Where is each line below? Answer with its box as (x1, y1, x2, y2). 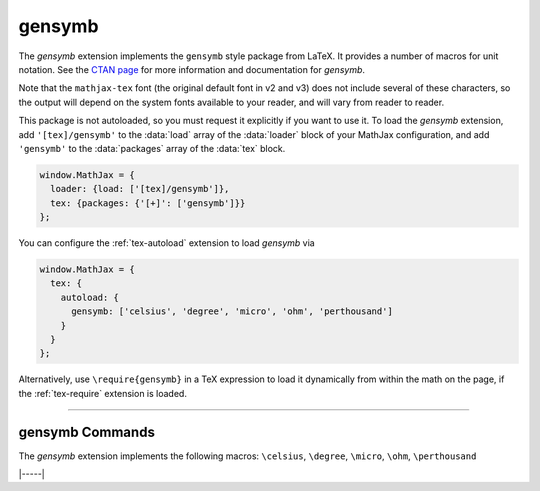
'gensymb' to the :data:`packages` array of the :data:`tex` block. (18, 142, 286, 154)
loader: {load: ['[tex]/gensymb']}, (50, 183, 230, 195)
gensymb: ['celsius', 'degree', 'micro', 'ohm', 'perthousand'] (71, 306, 394, 317)
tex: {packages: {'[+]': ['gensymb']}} (50, 197, 246, 209)
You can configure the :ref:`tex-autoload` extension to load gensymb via (18, 237, 315, 249)
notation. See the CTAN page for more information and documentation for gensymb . (18, 63, 365, 75)
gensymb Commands (18, 423, 155, 440)
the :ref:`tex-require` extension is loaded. (18, 387, 187, 399)
